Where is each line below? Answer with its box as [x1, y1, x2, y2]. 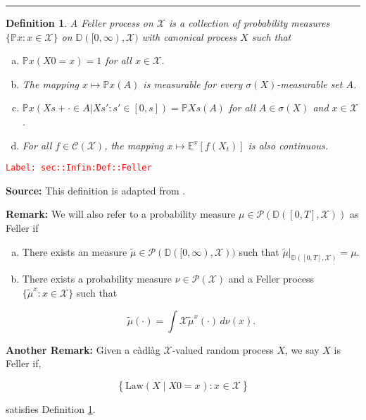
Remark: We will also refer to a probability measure [6, 206, 236, 221]
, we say [285, 342, 320, 357]
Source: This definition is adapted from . [6, 183, 186, 197]
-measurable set [277, 76, 343, 91]
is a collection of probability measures [168, 16, 330, 30]
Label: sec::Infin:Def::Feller [6, 163, 152, 173]
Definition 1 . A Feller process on [6, 16, 153, 30]
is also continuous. [248, 137, 329, 152]
